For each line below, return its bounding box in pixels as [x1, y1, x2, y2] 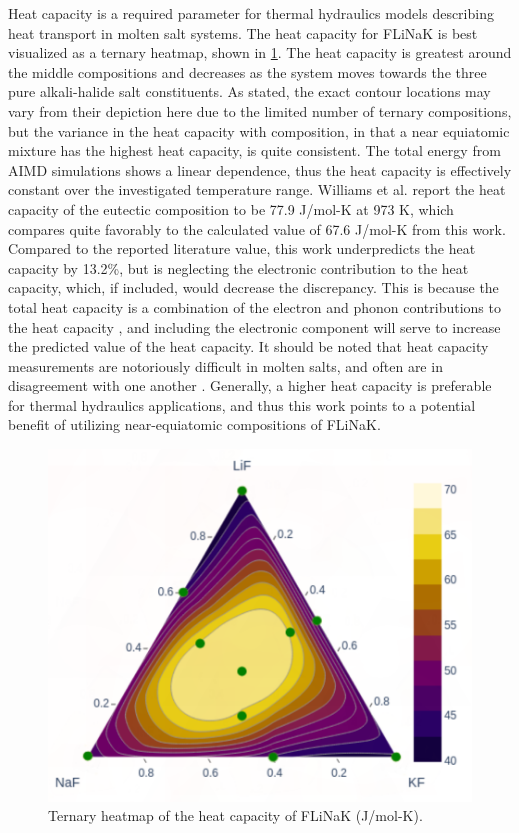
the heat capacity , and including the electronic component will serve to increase [8, 316, 501, 337]
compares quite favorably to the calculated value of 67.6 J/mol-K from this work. [8, 218, 506, 239]
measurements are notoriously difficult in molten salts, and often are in [8, 355, 443, 376]
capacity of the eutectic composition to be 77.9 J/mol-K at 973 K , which [8, 198, 454, 219]
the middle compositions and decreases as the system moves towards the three [8, 61, 487, 82]
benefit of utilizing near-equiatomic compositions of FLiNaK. [8, 414, 381, 435]
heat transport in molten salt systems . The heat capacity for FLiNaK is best [8, 22, 478, 43]
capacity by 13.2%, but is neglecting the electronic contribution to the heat [8, 257, 469, 278]
